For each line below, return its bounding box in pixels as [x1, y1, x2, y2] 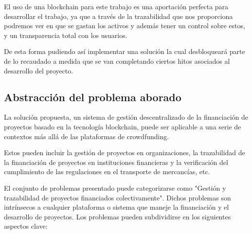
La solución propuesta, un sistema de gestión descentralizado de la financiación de [4, 112, 248, 122]
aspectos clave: [4, 221, 48, 231]
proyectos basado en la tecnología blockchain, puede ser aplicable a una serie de [4, 121, 241, 131]
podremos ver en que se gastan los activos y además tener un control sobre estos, [4, 20, 245, 31]
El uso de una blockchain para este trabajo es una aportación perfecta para [4, 1, 229, 11]
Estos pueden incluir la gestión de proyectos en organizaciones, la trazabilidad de [4, 147, 245, 158]
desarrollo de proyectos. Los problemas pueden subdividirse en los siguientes [4, 211, 231, 221]
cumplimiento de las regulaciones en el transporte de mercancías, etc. [4, 166, 210, 177]
